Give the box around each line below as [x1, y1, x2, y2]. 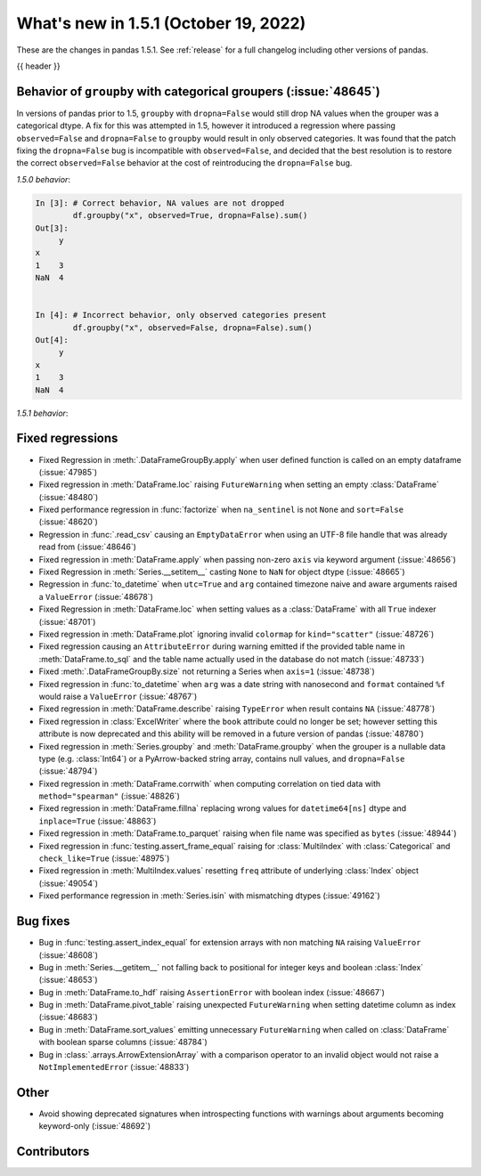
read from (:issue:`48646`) [38, 541, 137, 552]
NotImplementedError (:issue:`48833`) [38, 1062, 190, 1073]
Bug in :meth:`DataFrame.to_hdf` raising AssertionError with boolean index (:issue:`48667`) [38, 986, 385, 997]
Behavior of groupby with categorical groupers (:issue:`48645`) [16, 84, 380, 99]
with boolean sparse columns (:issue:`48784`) [38, 1037, 208, 1048]
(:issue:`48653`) [38, 975, 98, 985]
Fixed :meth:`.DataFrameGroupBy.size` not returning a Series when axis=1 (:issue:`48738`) [38, 666, 376, 677]
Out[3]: [35, 223, 69, 233]
